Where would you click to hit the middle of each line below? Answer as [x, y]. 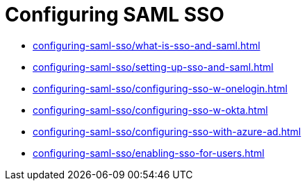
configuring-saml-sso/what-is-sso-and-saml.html [147, 45]
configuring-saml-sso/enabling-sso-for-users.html [149, 153]
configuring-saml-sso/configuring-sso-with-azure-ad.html [167, 131]
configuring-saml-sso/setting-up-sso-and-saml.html [153, 67]
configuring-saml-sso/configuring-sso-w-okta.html [150, 110]
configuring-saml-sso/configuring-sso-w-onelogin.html [160, 88]
